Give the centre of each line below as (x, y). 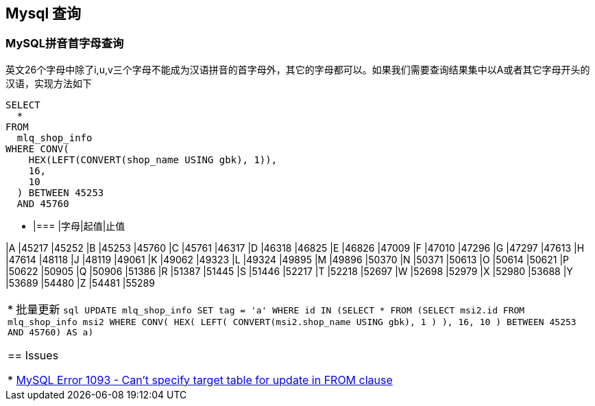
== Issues (33, 355)
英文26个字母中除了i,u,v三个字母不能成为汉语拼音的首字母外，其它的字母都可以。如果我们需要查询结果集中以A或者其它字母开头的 (298, 69)
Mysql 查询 (44, 13)
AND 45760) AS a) (51, 332)
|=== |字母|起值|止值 (79, 226)
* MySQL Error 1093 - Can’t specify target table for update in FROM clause (200, 380)
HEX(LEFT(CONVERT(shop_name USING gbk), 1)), (153, 159)
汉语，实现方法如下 (49, 83)
